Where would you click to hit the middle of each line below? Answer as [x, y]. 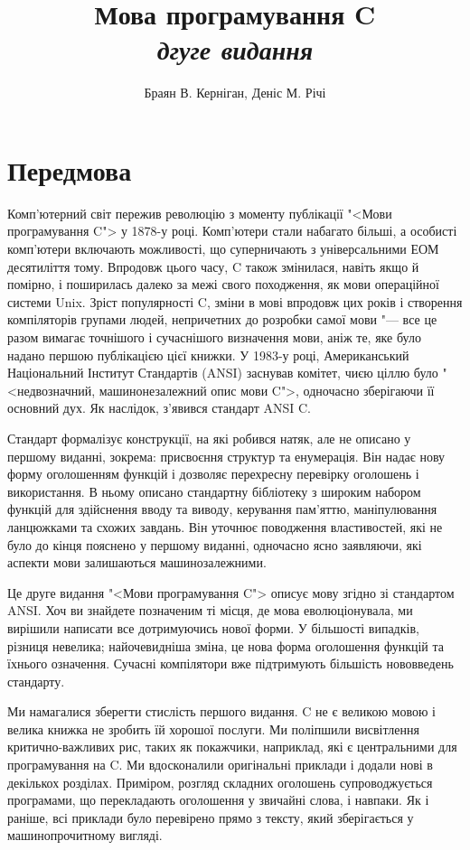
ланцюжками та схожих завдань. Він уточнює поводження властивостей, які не [225, 526]
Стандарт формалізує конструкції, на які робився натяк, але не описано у [209, 438]
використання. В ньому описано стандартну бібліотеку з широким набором [214, 491]
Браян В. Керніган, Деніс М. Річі [235, 93]
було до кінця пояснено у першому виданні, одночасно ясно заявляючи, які [215, 544]
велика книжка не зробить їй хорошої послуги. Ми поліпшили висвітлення [213, 729]
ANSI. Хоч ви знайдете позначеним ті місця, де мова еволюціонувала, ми [210, 610]
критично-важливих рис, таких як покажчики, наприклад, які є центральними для [232, 747]
